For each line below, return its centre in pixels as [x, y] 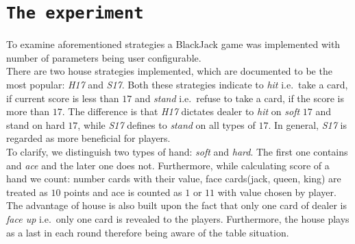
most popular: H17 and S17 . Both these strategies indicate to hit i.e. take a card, [177, 85]
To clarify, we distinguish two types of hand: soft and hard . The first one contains [177, 151]
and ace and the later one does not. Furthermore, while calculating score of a [168, 165]
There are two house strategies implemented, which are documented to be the [169, 71]
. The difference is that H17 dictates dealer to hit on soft [181, 111]
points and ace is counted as [123, 192]
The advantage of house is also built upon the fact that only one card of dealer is [176, 205]
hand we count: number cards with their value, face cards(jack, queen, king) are [174, 179]
